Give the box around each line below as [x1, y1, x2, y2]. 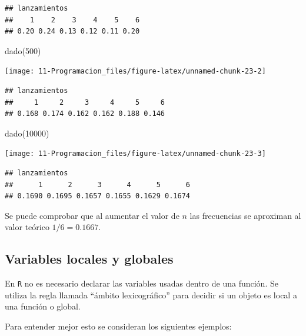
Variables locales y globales [5, 249, 174, 268]
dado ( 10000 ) [5, 127, 49, 139]
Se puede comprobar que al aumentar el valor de [5, 209, 179, 221]
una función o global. [5, 300, 81, 312]
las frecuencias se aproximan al [189, 209, 301, 221]
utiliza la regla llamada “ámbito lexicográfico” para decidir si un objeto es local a [5, 288, 297, 301]
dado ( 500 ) [5, 44, 41, 56]
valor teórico [5, 221, 49, 233]
